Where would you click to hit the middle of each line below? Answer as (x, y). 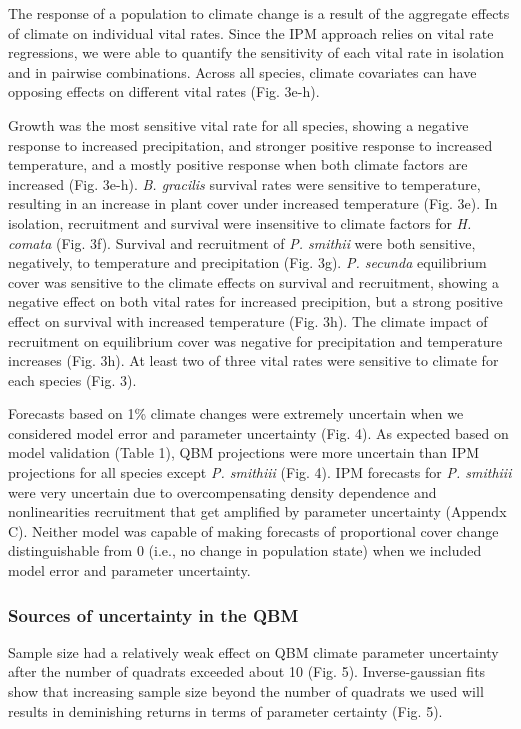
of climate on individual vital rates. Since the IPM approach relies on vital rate (251, 32)
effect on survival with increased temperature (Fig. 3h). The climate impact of (248, 320)
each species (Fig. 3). (72, 379)
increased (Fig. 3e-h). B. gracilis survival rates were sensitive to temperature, (244, 183)
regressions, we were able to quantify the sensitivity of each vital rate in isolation (256, 52)
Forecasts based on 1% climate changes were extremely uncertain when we (236, 413)
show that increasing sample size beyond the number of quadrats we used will (246, 691)
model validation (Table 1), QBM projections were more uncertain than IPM (244, 452)
